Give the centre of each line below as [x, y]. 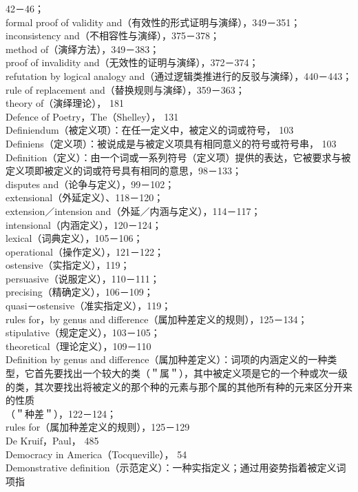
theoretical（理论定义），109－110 [78, 346]
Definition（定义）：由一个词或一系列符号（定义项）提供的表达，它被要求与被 [178, 157]
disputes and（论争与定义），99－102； [90, 184]
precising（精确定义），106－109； [80, 292]
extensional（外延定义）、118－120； [85, 197]
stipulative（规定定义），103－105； [83, 332]
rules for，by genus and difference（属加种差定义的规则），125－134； [157, 319]
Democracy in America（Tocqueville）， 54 [96, 454]
